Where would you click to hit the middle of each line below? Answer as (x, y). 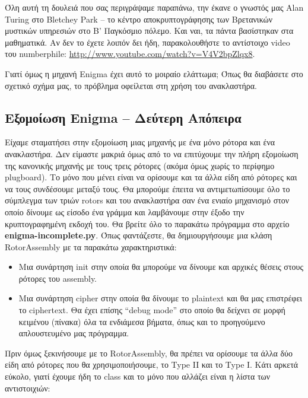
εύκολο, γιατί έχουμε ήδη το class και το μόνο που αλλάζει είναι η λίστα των (138, 376)
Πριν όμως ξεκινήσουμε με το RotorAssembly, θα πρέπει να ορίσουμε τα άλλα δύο (149, 353)
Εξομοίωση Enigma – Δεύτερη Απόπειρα (123, 117)
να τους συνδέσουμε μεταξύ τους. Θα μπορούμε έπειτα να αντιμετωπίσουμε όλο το (147, 188)
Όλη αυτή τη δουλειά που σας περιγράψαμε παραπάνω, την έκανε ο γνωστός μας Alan (154, 7)
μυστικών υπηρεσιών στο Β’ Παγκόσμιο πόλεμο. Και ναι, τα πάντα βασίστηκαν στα (149, 31)
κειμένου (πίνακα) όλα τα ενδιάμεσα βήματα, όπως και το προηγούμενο (142, 321)
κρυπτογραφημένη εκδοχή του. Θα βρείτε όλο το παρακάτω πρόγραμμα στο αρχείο (147, 223)
